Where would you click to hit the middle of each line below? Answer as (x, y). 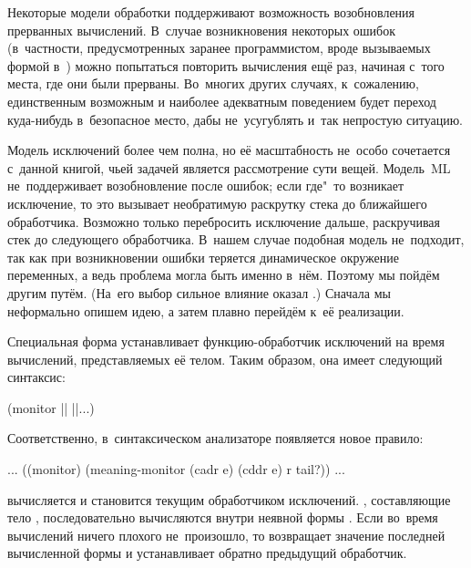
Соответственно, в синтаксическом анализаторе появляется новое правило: (215, 438)
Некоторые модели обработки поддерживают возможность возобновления (211, 12)
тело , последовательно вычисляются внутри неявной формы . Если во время (223, 517)
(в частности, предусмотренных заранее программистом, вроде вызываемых (219, 48)
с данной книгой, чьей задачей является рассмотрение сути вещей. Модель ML (229, 167)
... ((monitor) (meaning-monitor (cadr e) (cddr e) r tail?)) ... (176, 469)
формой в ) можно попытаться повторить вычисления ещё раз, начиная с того (226, 65)
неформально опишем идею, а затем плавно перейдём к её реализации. (206, 310)
